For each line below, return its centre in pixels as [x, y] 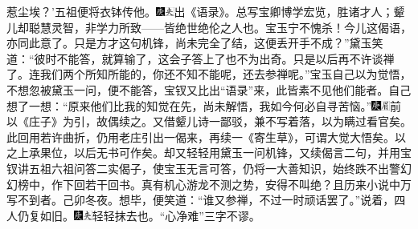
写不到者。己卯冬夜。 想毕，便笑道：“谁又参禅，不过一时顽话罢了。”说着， [201, 200]
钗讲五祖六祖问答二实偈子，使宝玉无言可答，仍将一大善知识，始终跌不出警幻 [209, 168]
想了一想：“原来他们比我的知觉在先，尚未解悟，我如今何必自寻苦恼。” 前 [204, 105]
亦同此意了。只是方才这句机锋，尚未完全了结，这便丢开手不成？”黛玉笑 [195, 43]
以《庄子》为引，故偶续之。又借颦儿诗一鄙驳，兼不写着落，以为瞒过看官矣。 [209, 121]
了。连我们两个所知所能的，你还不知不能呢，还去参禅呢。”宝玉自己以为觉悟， [209, 74]
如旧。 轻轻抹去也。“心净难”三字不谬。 [150, 215]
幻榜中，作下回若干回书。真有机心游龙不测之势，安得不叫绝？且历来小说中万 [209, 184]
